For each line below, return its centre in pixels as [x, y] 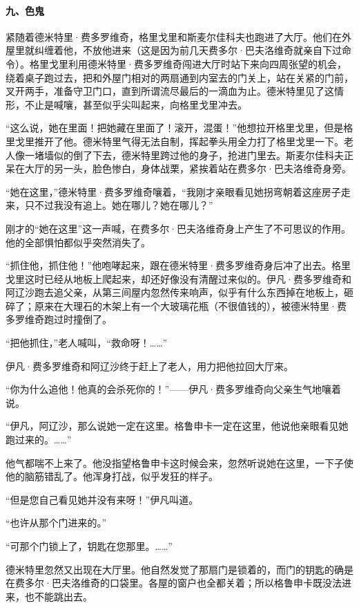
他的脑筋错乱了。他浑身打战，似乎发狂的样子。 [112, 476]
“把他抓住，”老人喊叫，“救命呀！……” [87, 343]
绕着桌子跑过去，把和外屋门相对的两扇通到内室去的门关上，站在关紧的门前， [179, 77]
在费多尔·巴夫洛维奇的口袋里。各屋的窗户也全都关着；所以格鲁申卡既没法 [174, 583]
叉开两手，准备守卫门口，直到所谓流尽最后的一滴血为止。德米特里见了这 [170, 91]
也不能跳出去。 [58, 596]
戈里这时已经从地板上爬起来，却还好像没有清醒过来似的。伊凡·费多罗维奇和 [178, 278]
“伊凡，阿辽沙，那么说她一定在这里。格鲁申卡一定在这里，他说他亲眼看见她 [177, 426]
